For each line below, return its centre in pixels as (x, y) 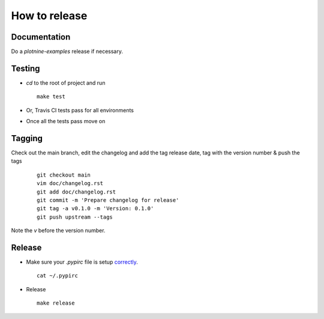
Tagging (27, 138)
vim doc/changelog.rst (70, 184)
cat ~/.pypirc (57, 276)
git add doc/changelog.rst (76, 192)
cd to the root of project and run (66, 83)
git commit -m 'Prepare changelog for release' (108, 200)
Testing (25, 68)
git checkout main (64, 175)
